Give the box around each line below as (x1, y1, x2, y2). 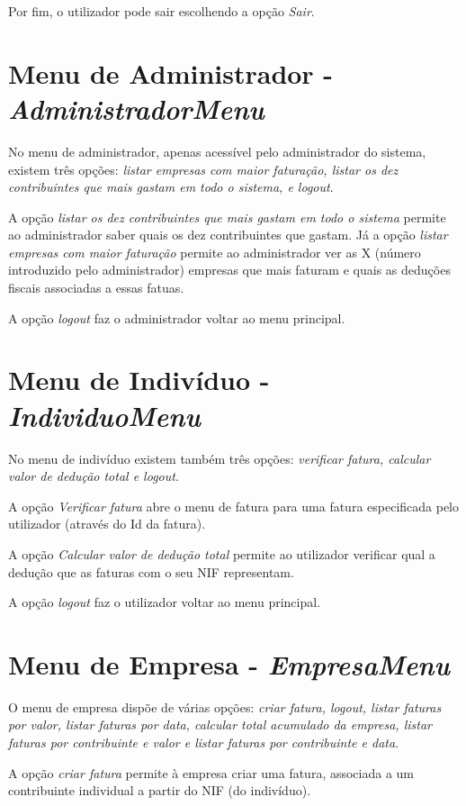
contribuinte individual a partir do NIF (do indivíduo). (8, 781, 311, 800)
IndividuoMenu (8, 396, 201, 434)
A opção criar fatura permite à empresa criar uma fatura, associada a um (8, 763, 415, 782)
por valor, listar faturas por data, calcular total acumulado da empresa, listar (8, 715, 432, 734)
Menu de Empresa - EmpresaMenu (8, 645, 450, 683)
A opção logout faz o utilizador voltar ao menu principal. (8, 593, 321, 611)
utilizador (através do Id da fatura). (8, 514, 206, 533)
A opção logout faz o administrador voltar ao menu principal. (8, 308, 345, 327)
